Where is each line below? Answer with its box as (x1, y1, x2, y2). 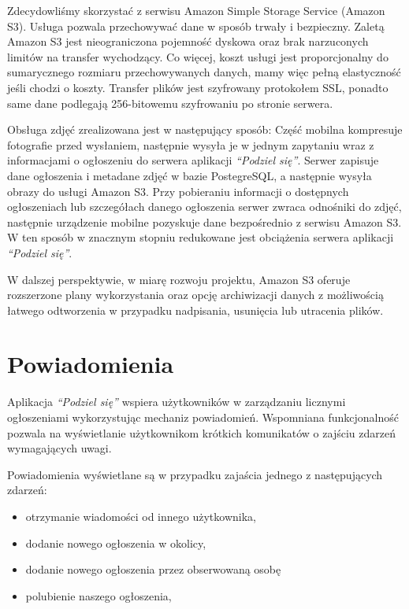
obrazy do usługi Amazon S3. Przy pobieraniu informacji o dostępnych (7, 183, 349, 199)
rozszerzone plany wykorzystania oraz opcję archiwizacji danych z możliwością (7, 286, 384, 303)
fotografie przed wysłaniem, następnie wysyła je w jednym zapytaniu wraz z (7, 136, 374, 153)
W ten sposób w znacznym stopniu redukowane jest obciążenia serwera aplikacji (7, 229, 394, 245)
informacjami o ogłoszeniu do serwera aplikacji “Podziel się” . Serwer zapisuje (7, 152, 379, 168)
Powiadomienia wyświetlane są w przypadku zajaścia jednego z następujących (7, 466, 383, 482)
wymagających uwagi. (7, 440, 112, 456)
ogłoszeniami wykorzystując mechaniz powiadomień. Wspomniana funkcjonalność (7, 409, 400, 425)
